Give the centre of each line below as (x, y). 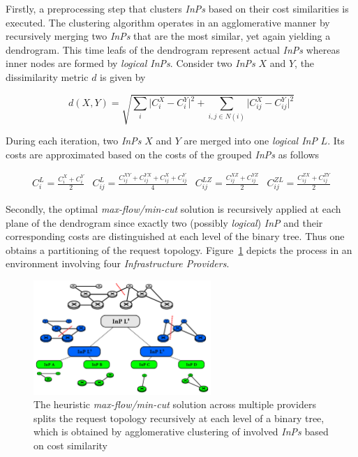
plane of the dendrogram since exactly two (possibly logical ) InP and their (164, 222)
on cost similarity (70, 445)
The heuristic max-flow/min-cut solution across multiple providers (175, 404)
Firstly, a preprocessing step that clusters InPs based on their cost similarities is (177, 8)
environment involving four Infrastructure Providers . (118, 263)
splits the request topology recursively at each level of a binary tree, (179, 418)
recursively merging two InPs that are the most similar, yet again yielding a (168, 36)
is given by (123, 76)
